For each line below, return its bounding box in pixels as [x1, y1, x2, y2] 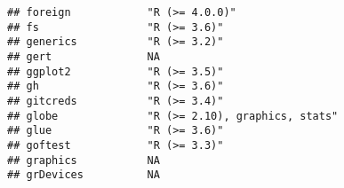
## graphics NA [7, 153, 160, 167]
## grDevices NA [7, 168, 160, 182]
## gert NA [7, 50, 160, 63]
